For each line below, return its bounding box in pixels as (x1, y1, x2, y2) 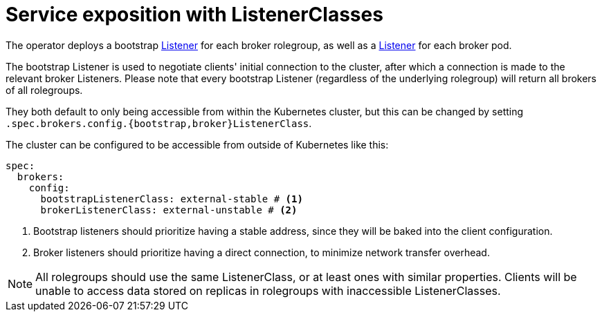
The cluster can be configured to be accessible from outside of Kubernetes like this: (6, 138, 389, 151)
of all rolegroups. (6, 84, 83, 96)
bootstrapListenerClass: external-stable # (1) (40, 193, 303, 204)
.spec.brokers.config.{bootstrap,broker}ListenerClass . (6, 117, 312, 129)
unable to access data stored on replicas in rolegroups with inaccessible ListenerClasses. (35, 283, 501, 298)
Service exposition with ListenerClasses (6, 3, 383, 26)
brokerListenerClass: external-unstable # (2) (40, 204, 298, 215)
